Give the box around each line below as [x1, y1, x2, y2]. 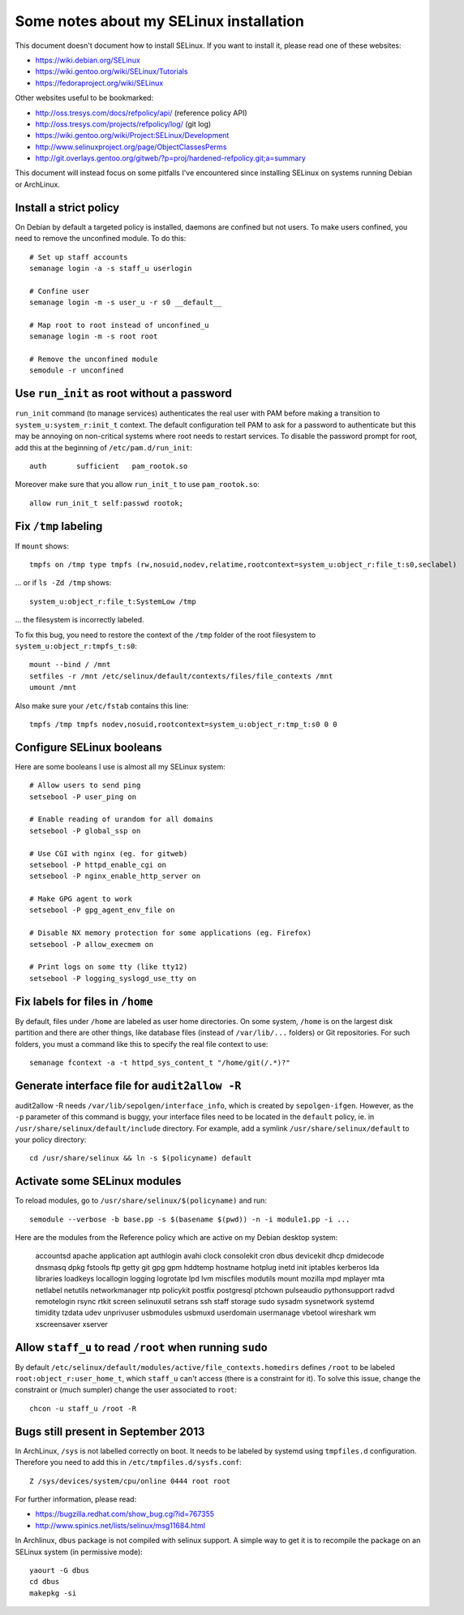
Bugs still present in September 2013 [15, 1424, 205, 1438]
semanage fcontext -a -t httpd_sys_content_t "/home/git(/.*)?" [29, 1057, 291, 1067]
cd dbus [29, 1577, 60, 1587]
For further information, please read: [15, 1494, 137, 1504]
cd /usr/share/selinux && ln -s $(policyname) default [29, 1153, 252, 1163]
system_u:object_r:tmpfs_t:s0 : [15, 641, 138, 651]
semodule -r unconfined [29, 366, 124, 375]
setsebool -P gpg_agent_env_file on [29, 906, 175, 915]
